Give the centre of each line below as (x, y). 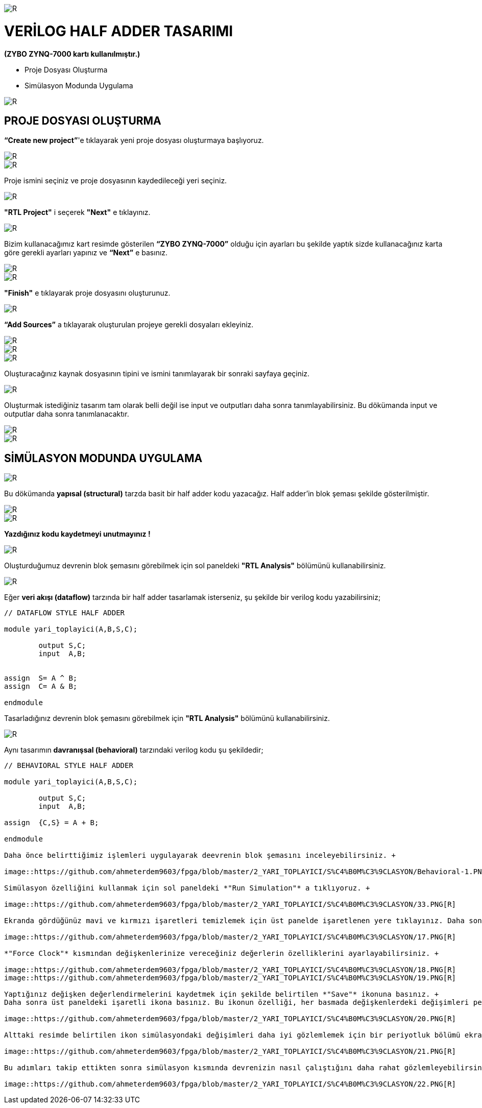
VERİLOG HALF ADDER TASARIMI (119, 31)
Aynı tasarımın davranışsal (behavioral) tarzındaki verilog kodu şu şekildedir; (134, 750)
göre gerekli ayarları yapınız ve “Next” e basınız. (86, 253)
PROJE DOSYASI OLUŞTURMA (83, 121)
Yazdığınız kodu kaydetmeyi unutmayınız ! (77, 534)
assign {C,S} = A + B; (52, 823)
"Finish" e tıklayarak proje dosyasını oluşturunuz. (87, 293)
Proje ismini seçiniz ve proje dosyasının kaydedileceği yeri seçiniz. (116, 181)
